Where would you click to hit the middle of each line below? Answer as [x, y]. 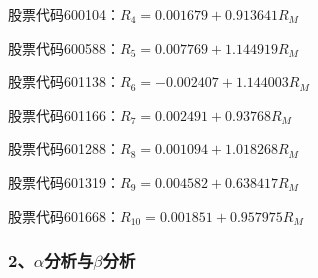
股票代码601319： [64, 181]
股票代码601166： [64, 114]
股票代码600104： [64, 14]
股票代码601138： [64, 81]
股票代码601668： [64, 215]
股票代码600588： [64, 47]
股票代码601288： [64, 148]
